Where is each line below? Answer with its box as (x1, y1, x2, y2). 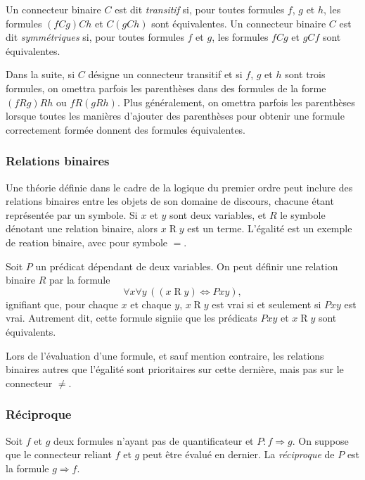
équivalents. (6, 324, 56, 339)
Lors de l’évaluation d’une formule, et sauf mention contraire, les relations (6, 348, 324, 362)
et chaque (130, 296, 172, 311)
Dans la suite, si (6, 67, 75, 82)
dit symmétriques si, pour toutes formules (6, 30, 184, 44)
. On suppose (292, 433, 349, 448)
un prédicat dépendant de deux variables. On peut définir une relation (35, 258, 338, 273)
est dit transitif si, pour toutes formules (115, 2, 285, 16)
